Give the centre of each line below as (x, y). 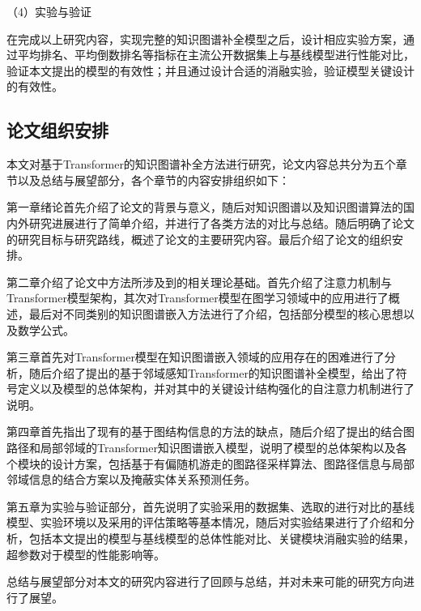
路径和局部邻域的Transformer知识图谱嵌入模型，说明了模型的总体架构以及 (201, 448)
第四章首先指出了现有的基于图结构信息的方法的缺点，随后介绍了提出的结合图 (210, 432)
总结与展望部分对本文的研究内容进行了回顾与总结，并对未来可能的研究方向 (205, 581)
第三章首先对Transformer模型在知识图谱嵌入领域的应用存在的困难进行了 (196, 357)
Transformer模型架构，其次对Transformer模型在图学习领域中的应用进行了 (198, 298)
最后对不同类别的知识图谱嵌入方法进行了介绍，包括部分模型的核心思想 (216, 313)
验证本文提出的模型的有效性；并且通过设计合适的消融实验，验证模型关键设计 (210, 70)
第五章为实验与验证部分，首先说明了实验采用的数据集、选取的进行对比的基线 (210, 506)
